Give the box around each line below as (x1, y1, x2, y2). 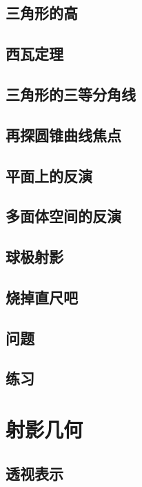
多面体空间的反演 (6, 205, 121, 227)
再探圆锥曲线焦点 (6, 124, 121, 145)
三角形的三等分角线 (6, 83, 136, 104)
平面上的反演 (6, 164, 92, 186)
